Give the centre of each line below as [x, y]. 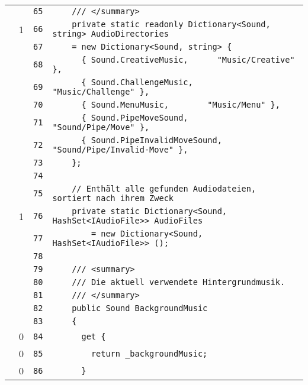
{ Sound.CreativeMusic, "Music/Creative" [188, 60]
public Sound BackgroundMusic [140, 308]
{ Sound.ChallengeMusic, [137, 82]
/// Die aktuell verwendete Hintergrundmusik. [179, 282]
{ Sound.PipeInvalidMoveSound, [152, 140]
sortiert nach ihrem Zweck [113, 198]
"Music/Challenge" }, [101, 92]
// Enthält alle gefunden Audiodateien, [164, 189]
